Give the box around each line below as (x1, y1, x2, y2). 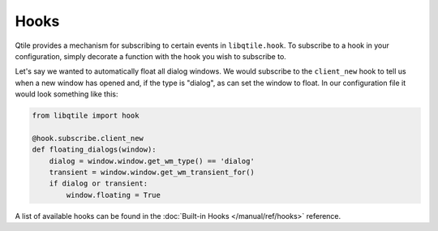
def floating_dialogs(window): (32, 145, 157, 154)
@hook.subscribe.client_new (32, 134, 144, 143)
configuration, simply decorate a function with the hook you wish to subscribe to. (15, 51, 287, 61)
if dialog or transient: (49, 179, 148, 188)
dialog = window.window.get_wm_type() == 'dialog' (49, 156, 255, 165)
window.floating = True (66, 190, 161, 199)
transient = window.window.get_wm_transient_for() (49, 168, 255, 178)
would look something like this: (15, 89, 118, 99)
